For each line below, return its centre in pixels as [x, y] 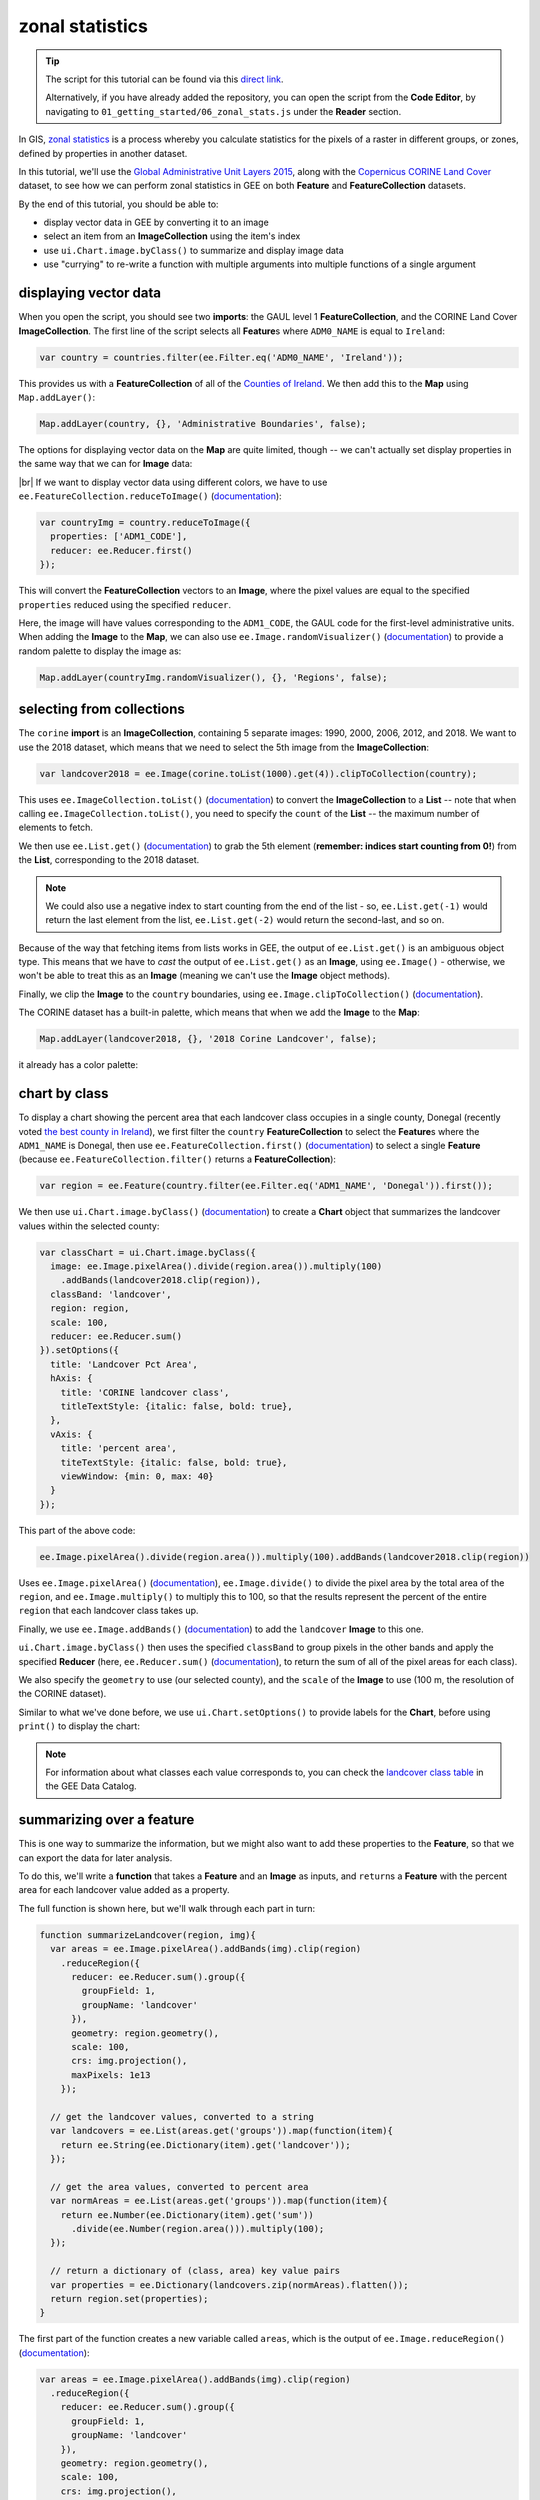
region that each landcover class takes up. [108, 1611]
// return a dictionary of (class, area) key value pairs [195, 2271]
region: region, [90, 1308]
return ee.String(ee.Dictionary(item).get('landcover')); [205, 2144]
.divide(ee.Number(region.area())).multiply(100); [198, 2228]
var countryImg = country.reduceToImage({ [145, 523]
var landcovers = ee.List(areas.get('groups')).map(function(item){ [222, 2131]
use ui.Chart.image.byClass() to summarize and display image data [193, 250]
